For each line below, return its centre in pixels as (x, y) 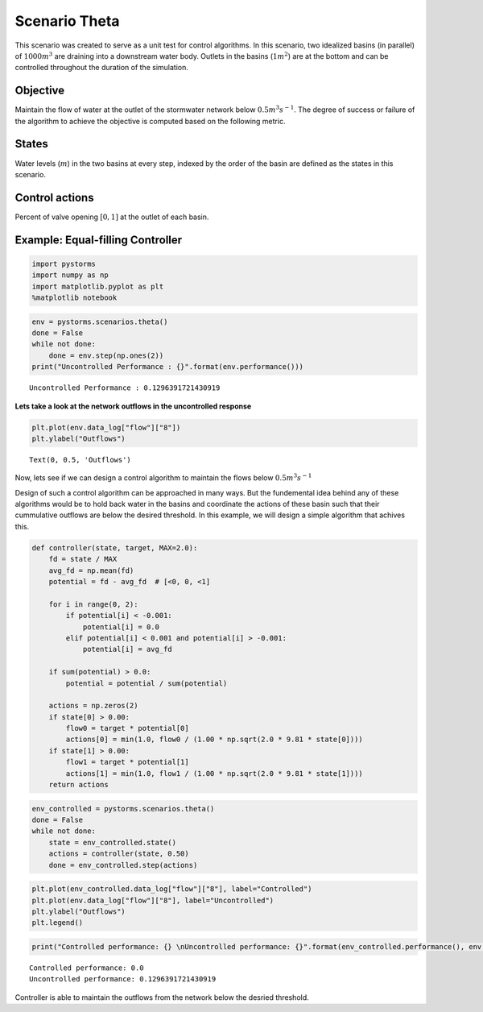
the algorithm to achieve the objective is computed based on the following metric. (150, 121)
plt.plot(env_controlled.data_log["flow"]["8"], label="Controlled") (172, 889)
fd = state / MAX (83, 559)
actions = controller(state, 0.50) (119, 854)
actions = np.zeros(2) (93, 706)
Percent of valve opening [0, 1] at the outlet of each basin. (112, 217)
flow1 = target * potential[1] (127, 762)
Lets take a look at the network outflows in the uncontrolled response (133, 406)
